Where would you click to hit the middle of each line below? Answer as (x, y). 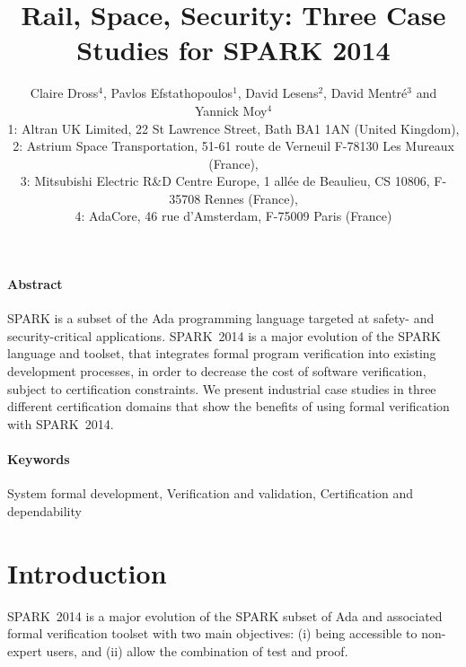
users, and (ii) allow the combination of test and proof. (197, 650)
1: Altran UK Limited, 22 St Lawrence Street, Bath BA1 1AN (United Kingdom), (233, 128)
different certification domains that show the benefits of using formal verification (229, 406)
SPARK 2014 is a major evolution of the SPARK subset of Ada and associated (225, 615)
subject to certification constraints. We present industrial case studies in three (222, 388)
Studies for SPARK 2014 (233, 50)
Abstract (35, 284)
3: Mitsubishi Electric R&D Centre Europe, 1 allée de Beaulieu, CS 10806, (225, 181)
